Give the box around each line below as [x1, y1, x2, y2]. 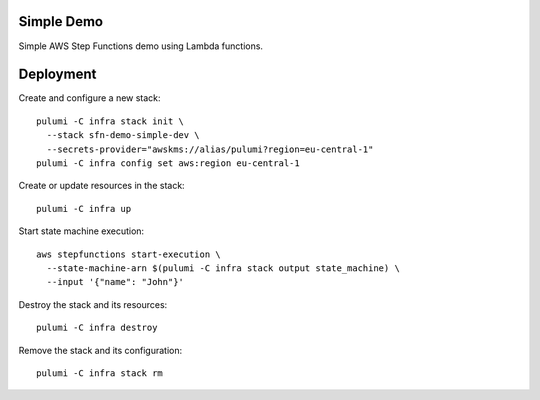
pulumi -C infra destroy [36, 322, 158, 334]
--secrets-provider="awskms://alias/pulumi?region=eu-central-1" [46, 143, 374, 155]
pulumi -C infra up [36, 203, 132, 214]
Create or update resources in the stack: [18, 180, 185, 192]
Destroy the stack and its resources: [18, 298, 168, 310]
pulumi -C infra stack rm [36, 367, 164, 379]
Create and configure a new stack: [18, 92, 161, 104]
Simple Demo [18, 13, 104, 30]
